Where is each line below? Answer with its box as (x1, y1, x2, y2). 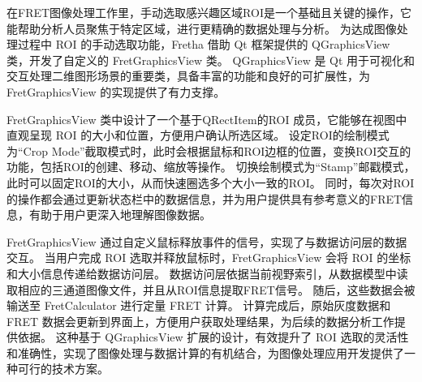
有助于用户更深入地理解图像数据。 (28, 206, 211, 223)
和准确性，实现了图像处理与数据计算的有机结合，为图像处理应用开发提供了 (6, 344, 404, 361)
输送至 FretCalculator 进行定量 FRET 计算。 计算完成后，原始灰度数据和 (6, 297, 391, 314)
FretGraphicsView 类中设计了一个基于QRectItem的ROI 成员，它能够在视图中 (6, 110, 407, 127)
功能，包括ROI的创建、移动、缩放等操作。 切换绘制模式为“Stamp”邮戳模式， (6, 158, 416, 175)
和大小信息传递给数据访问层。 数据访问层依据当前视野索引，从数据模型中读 (6, 264, 408, 281)
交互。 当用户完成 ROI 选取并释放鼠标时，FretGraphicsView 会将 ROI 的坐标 (6, 249, 411, 266)
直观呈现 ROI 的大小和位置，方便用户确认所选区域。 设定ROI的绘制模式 (6, 127, 390, 144)
